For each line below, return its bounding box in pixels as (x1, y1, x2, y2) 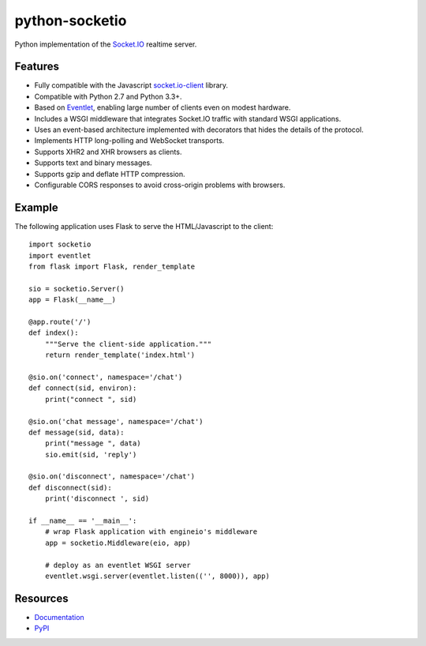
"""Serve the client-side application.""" (44, 340, 212, 348)
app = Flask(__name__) (28, 295, 117, 304)
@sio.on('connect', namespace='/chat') (28, 372, 183, 381)
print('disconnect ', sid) (44, 494, 150, 503)
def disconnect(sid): (28, 483, 112, 492)
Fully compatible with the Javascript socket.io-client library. (34, 81, 229, 90)
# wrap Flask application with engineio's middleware (44, 528, 258, 536)
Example (14, 201, 58, 214)
